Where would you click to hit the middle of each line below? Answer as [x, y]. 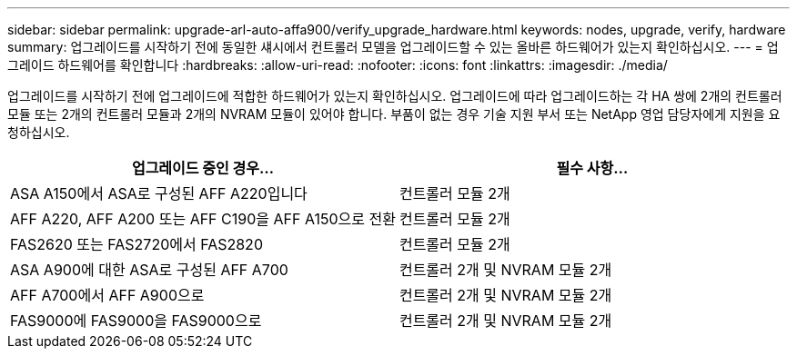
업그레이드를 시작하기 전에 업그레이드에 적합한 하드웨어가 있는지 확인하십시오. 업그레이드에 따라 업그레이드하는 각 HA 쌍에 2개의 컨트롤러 [395, 96]
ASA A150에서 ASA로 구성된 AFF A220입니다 [159, 193]
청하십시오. [39, 132]
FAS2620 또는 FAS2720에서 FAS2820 [136, 244]
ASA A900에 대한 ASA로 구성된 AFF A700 [149, 270]
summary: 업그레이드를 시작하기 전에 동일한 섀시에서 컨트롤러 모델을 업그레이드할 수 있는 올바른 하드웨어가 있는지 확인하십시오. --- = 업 [393, 47]
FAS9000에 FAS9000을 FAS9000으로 [136, 321]
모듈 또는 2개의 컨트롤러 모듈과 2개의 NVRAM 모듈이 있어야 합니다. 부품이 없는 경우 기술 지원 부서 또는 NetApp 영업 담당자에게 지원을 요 [394, 114]
